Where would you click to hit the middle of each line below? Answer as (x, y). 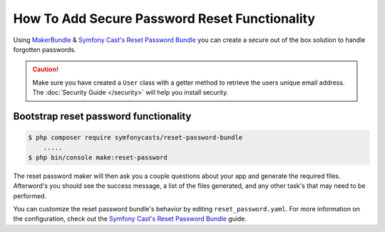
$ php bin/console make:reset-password (98, 157)
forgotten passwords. (45, 49)
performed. (30, 196)
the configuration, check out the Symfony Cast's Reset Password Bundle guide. (130, 219)
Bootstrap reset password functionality (102, 116)
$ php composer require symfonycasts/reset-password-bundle (135, 138)
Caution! (46, 69)
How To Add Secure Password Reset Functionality (164, 19)
